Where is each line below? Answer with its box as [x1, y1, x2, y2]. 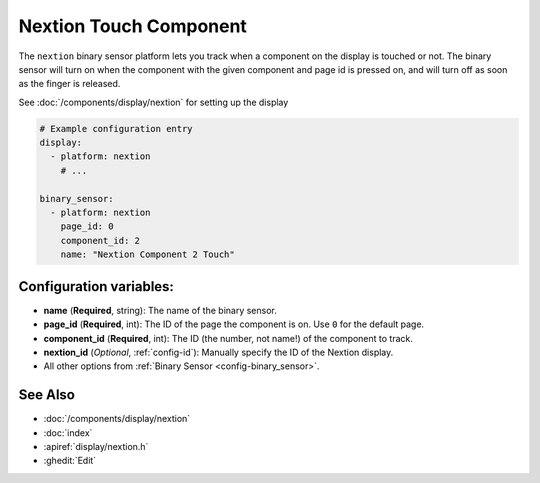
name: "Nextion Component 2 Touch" [60, 249, 235, 260]
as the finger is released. [18, 78, 121, 90]
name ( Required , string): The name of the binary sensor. [43, 304, 277, 316]
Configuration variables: [18, 278, 175, 295]
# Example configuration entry [39, 123, 194, 134]
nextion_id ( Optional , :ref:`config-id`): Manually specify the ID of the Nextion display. [43, 346, 394, 358]
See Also [18, 386, 75, 404]
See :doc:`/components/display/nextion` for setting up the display [18, 96, 289, 108]
